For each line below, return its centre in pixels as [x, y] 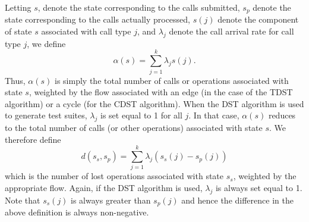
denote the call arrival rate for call [231, 31]
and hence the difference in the [237, 200]
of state [18, 31]
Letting [18, 7]
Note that [23, 200]
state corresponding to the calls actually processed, [97, 19]
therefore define [33, 139]
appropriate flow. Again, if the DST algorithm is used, [104, 188]
